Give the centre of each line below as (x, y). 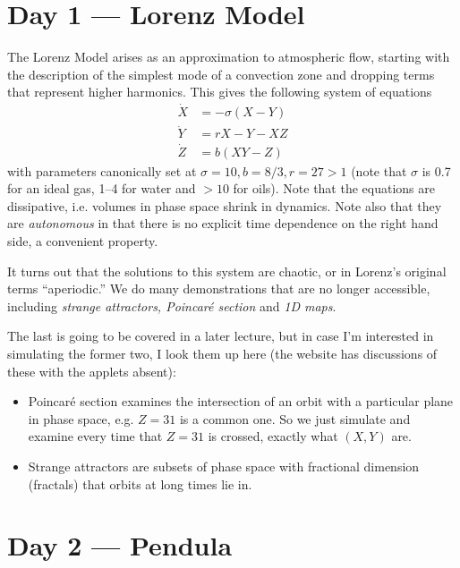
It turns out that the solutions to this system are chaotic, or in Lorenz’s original (227, 271)
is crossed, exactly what (273, 436)
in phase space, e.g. (81, 418)
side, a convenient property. (83, 241)
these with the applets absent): (92, 371)
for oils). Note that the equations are (334, 188)
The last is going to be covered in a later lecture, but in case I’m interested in (221, 336)
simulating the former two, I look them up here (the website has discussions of (222, 353)
